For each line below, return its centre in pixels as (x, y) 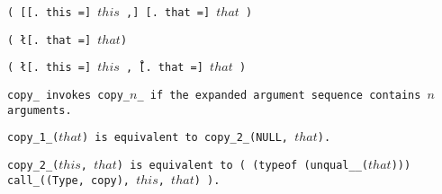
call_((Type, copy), (69, 180)
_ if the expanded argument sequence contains (279, 95)
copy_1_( (33, 138)
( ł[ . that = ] (50, 40)
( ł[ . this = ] (50, 68)
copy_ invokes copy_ (69, 95)
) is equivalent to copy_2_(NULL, (185, 138)
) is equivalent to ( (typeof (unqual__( (243, 165)
